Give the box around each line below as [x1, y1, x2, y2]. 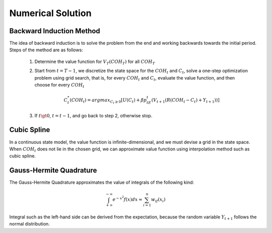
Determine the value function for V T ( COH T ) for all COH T [34, 58, 156, 65]
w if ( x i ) [151, 197, 166, 204]
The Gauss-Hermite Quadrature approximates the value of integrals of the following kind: [9, 179, 194, 186]
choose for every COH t [34, 82, 85, 89]
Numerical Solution [9, 8, 92, 19]
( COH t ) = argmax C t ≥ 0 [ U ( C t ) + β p [70, 97, 147, 105]
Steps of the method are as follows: [9, 47, 83, 53]
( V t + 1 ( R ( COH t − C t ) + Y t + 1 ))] [151, 97, 220, 104]
